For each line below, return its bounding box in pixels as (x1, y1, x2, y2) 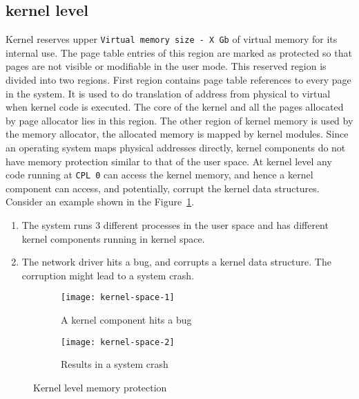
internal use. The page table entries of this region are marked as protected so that (6, 45, 352, 59)
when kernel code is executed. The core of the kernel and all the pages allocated (6, 100, 344, 114)
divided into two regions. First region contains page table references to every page (6, 73, 351, 87)
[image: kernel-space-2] (61, 337, 175, 347)
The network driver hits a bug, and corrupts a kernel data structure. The (21, 254, 331, 269)
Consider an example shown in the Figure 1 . (6, 194, 195, 209)
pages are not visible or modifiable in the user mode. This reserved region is (6, 59, 327, 73)
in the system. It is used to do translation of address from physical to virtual (6, 86, 331, 100)
